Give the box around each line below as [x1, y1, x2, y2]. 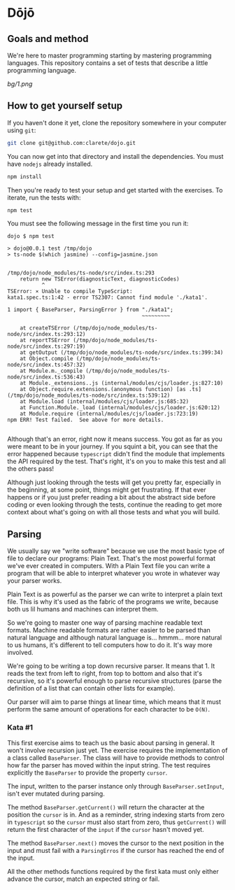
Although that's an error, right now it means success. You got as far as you [7, 435, 222, 444]
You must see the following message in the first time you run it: [7, 219, 189, 228]
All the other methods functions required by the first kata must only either [7, 867, 219, 875]
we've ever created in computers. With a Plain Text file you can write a [7, 562, 211, 570]
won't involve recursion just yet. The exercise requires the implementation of [7, 746, 228, 754]
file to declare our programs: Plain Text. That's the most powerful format [7, 554, 215, 563]
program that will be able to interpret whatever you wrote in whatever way [7, 569, 220, 578]
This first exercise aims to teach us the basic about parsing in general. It [7, 738, 215, 747]
